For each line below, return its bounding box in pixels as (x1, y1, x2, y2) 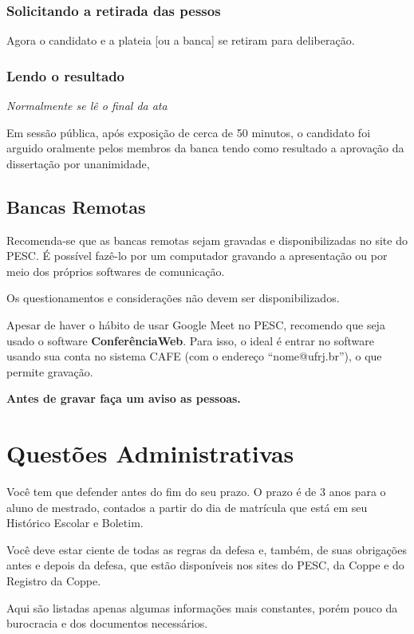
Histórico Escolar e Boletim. (6, 514, 144, 531)
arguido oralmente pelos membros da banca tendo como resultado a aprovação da (6, 140, 404, 156)
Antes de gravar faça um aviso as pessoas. (6, 390, 241, 407)
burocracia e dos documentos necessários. (6, 615, 208, 632)
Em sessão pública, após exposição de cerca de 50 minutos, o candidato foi (6, 124, 371, 140)
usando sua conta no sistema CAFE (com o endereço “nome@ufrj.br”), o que (6, 348, 382, 364)
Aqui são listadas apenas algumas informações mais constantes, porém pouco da (6, 599, 398, 616)
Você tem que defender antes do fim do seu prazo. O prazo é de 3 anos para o (6, 483, 386, 500)
